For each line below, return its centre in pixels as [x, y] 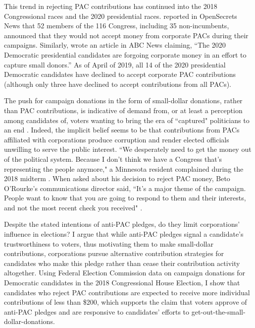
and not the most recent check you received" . [73, 207]
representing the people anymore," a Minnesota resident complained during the [124, 168]
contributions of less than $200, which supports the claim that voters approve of [126, 302]
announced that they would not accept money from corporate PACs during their [126, 35]
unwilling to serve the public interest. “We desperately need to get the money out [128, 149]
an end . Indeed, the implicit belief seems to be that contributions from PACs [122, 130]
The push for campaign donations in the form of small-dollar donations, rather [123, 100]
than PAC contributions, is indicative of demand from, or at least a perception [123, 110]
